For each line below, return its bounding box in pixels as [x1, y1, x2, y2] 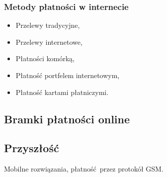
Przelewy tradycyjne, [15, 20, 80, 30]
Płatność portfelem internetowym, [15, 70, 120, 80]
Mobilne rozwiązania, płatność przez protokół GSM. [4, 164, 164, 174]
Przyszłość [4, 140, 59, 156]
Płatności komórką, [15, 53, 75, 64]
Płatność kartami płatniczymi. [15, 87, 109, 97]
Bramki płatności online [4, 111, 130, 126]
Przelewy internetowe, [15, 36, 83, 47]
